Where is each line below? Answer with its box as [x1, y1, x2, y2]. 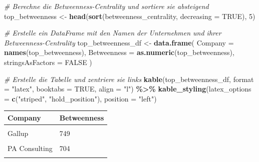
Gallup [8, 127, 29, 138]
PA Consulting [8, 143, 53, 153]
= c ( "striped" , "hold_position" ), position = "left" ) [4, 93, 157, 103]
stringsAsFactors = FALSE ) [4, 56, 92, 67]
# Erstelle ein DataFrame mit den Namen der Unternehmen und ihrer [4, 27, 221, 38]
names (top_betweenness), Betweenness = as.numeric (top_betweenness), [4, 47, 234, 57]
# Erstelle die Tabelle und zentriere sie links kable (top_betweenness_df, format [4, 73, 254, 84]
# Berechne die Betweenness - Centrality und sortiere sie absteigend [4, 1, 209, 11]
